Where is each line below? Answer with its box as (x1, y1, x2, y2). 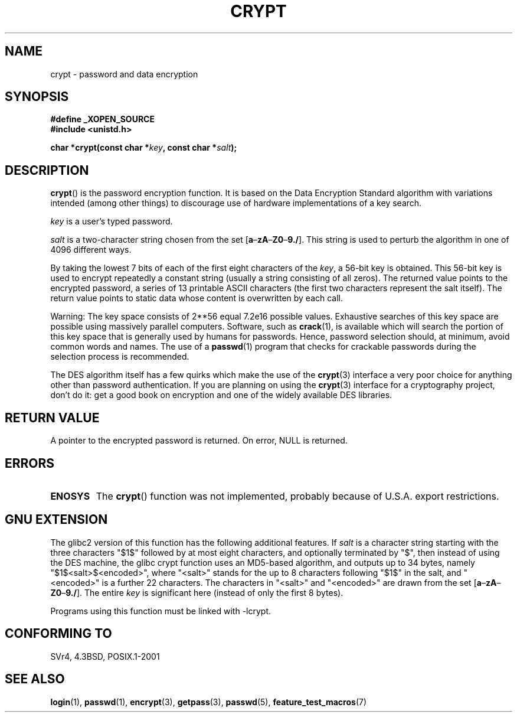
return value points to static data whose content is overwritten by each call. (50, 293, 343, 304)
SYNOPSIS (5, 89, 69, 105)
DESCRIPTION (5, 162, 89, 178)
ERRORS (5, 455, 55, 471)
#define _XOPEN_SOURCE (50, 114, 155, 125)
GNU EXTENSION (5, 512, 108, 527)
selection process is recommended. (50, 351, 189, 362)
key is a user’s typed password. (50, 216, 173, 227)
